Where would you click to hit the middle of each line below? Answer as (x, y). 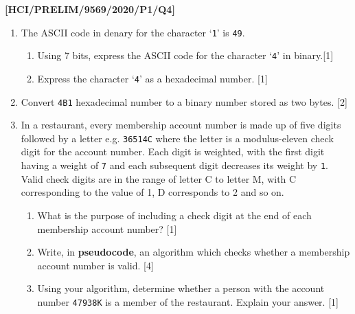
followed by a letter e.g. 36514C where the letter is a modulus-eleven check (177, 138)
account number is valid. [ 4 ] (95, 265)
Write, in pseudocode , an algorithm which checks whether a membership (194, 252)
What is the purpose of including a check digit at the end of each (174, 215)
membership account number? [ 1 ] (107, 228)
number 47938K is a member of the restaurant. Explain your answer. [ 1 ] (188, 301)
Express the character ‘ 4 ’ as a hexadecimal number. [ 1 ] (152, 78)
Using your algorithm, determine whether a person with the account (181, 288)
